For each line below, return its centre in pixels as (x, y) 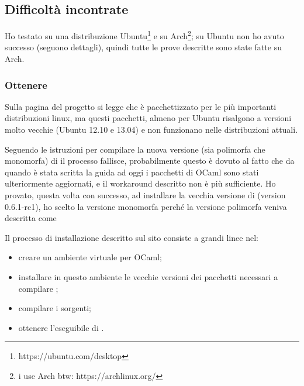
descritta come (31, 218)
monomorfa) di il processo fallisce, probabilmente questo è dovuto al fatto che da (150, 161)
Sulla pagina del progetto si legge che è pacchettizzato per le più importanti (141, 106)
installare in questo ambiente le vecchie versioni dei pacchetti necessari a (148, 276)
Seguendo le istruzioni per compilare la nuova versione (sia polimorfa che (135, 149)
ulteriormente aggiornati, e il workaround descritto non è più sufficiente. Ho (140, 183)
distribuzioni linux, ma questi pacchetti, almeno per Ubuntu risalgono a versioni (148, 118)
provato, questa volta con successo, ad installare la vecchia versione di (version (145, 195)
